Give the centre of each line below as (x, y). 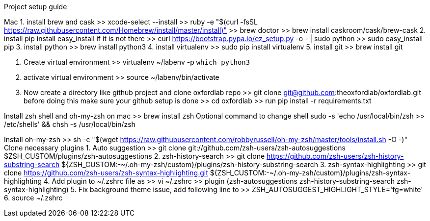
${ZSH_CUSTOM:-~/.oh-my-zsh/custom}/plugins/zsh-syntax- (310, 173)
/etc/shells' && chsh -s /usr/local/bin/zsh (70, 124)
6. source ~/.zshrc (33, 198)
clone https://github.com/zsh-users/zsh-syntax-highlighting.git (106, 173)
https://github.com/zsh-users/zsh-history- (335, 156)
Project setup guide (36, 7)
